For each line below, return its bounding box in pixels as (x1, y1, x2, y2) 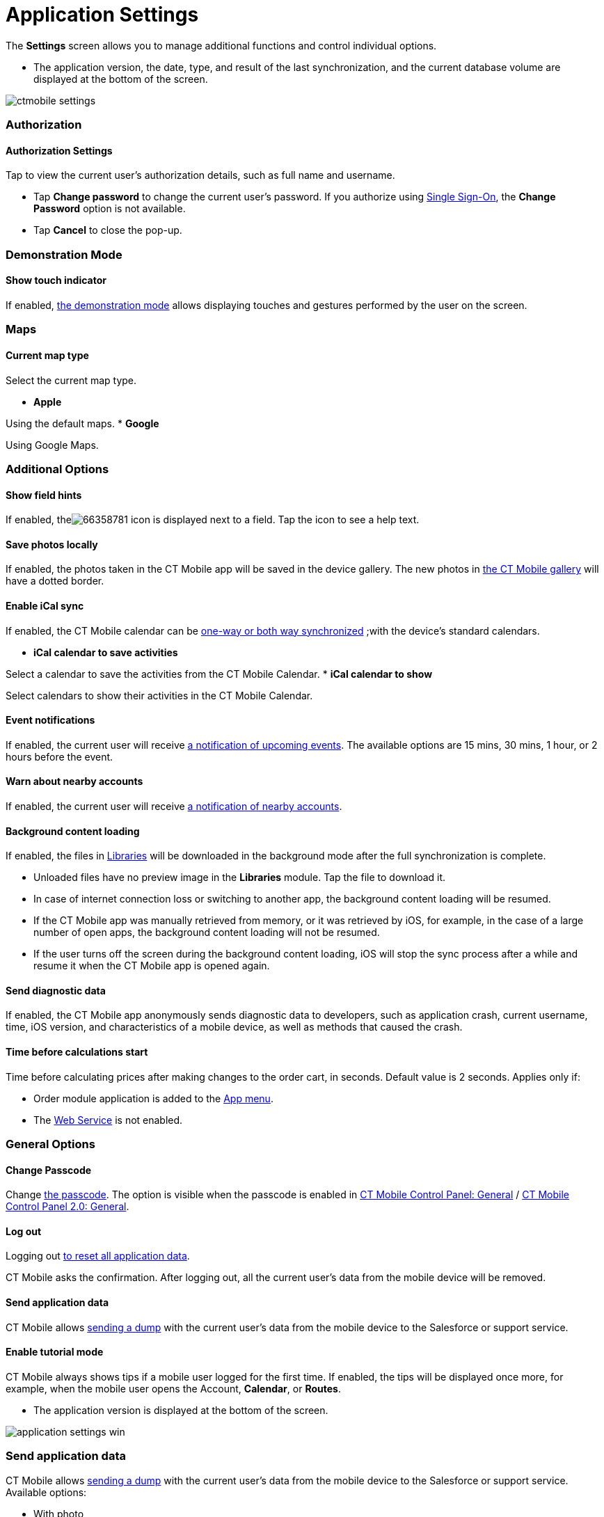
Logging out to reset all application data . (6, 1250, 190, 1262)
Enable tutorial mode (6, 1346, 104, 1358)
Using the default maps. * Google (6, 417, 159, 429)
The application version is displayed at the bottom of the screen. (33, 1404, 328, 1416)
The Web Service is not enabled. (33, 1113, 183, 1126)
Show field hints (6, 489, 82, 501)
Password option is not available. (33, 202, 186, 215)
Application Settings (6, 3, 199, 26)
